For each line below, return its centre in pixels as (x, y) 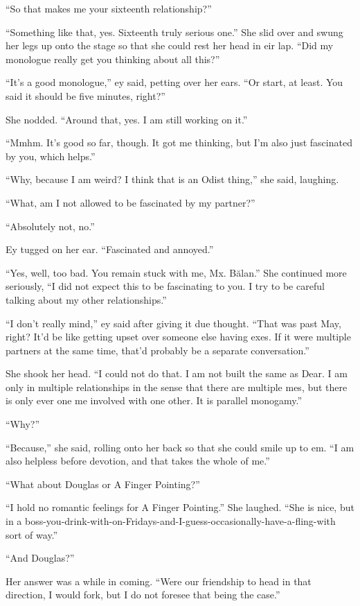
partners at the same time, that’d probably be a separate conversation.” (157, 350)
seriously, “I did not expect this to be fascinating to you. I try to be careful (165, 286)
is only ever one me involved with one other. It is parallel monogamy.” (154, 400)
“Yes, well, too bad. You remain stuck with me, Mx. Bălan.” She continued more (176, 272)
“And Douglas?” (40, 558)
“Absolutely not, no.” (50, 226)
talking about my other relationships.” (86, 299)
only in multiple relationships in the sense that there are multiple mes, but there (177, 387)
